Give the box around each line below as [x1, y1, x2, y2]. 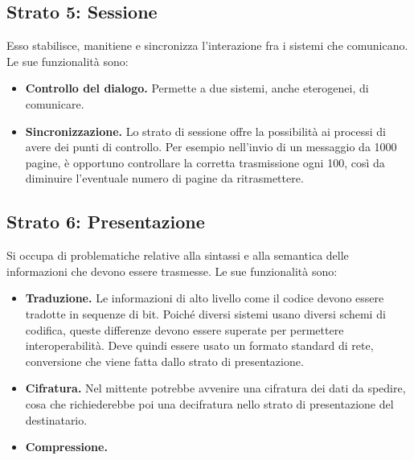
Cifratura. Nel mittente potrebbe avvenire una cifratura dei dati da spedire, [25, 380, 406, 396]
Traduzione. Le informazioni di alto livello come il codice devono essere [25, 290, 384, 306]
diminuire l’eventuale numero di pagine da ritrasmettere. [25, 170, 304, 187]
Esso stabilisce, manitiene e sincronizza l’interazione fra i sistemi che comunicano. [6, 37, 408, 54]
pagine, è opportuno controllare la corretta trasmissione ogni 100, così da [25, 154, 385, 170]
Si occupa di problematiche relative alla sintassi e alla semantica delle [6, 247, 349, 264]
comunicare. [25, 95, 84, 112]
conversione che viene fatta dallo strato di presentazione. [25, 352, 304, 369]
